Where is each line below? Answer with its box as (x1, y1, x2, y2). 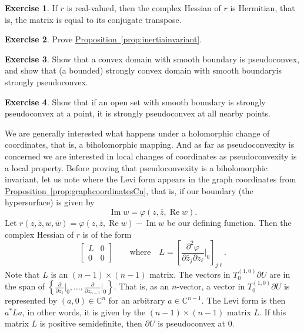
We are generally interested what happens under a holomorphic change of (5, 126, 270, 139)
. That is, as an (113, 280, 169, 292)
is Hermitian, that (230, 2, 295, 14)
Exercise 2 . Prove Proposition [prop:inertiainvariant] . (5, 33, 202, 45)
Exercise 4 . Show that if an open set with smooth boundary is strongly (5, 95, 266, 108)
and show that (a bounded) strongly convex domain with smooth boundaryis (5, 64, 282, 76)
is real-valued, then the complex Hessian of (66, 2, 221, 14)
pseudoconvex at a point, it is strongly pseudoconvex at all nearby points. (5, 107, 270, 119)
